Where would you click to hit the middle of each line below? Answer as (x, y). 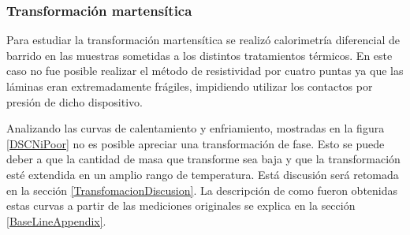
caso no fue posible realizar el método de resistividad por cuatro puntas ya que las (205, 71)
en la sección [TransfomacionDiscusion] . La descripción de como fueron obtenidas (202, 190)
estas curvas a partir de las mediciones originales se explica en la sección (181, 205)
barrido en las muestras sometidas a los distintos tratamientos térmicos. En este (199, 55)
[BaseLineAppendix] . (56, 220)
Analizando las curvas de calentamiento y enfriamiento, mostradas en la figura (196, 128)
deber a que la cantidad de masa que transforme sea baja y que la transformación (203, 159)
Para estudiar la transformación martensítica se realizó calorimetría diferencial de (203, 40)
